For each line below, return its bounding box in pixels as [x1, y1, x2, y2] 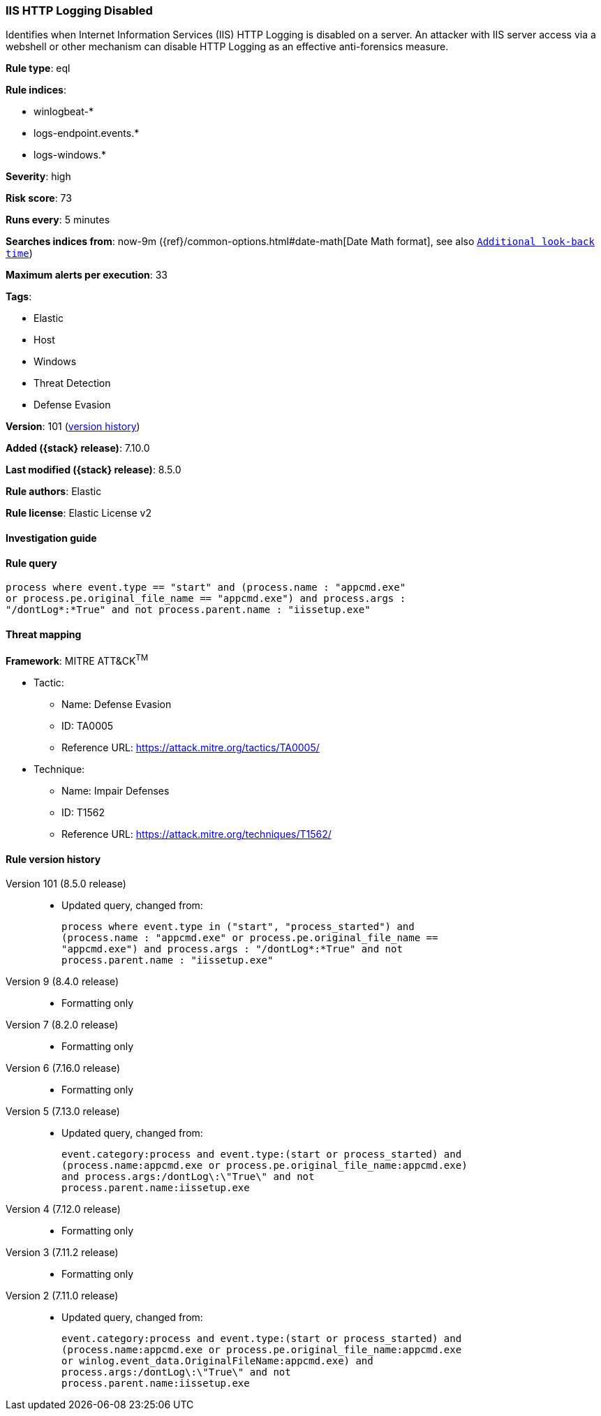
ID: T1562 [61, 806, 105, 819]
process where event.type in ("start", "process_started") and [61, 921, 415, 933]
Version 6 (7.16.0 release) [6, 1062, 121, 1075]
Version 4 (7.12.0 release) [6, 1203, 121, 1216]
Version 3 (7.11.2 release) [6, 1246, 119, 1259]
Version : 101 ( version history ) [6, 420, 140, 433]
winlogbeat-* [34, 105, 94, 118]
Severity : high [6, 170, 71, 183]
